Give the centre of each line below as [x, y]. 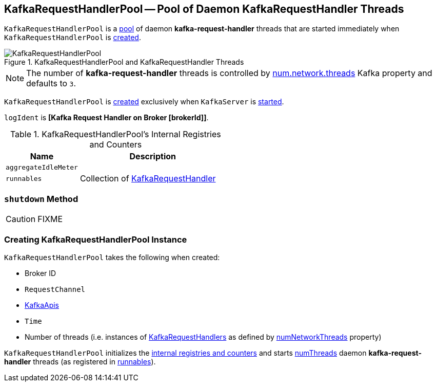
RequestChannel [55, 289]
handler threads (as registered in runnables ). [80, 361]
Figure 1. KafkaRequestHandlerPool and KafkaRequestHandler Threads [124, 62]
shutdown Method [41, 199]
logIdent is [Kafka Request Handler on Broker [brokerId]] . [106, 118]
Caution [21, 219]
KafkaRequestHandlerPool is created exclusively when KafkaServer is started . [144, 102]
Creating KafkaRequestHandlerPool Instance [96, 239]
